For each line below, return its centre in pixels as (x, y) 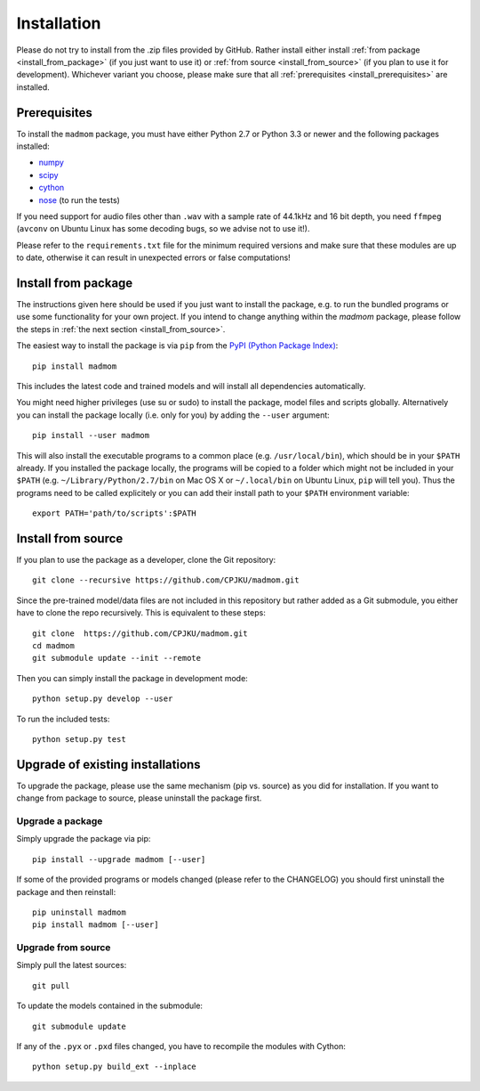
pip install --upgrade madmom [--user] (119, 859)
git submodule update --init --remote (117, 658)
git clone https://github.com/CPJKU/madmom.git (140, 633)
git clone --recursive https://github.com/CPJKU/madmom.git (166, 580)
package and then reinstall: (66, 892)
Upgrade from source (64, 948)
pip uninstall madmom (79, 912)
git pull (51, 985)
